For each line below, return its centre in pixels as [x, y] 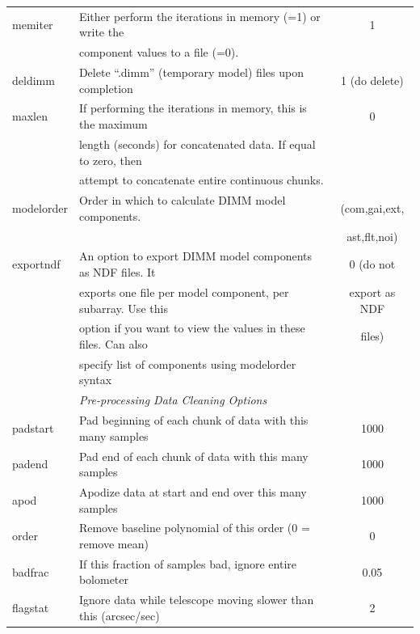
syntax [95, 380]
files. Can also [113, 343]
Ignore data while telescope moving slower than [196, 600]
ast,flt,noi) [372, 236]
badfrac [31, 571]
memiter [33, 24]
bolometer [104, 579]
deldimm [34, 80]
